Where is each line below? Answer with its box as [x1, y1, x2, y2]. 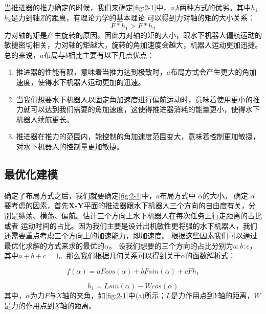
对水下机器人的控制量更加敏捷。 [16, 141, 124, 151]
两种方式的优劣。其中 [179, 2, 251, 12]
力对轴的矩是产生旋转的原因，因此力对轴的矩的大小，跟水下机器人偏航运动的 [4, 29, 262, 40]
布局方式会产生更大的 [170, 66, 242, 77]
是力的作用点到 [4, 300, 54, 310]
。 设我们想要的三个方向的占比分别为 [108, 240, 233, 251]
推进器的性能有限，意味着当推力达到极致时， [16, 66, 167, 77]
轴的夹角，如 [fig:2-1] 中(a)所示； [62, 289, 166, 300]
